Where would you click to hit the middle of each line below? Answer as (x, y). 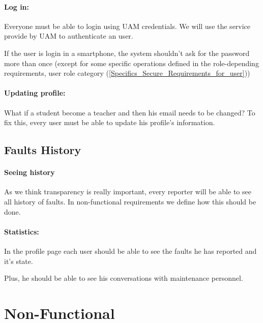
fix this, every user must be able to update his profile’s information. (110, 122)
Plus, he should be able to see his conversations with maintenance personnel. (124, 278)
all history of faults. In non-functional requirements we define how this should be (130, 201)
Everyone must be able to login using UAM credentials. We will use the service (127, 26)
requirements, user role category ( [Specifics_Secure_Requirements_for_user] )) (127, 73)
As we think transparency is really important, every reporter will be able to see (128, 192)
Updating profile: (35, 93)
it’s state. (19, 261)
